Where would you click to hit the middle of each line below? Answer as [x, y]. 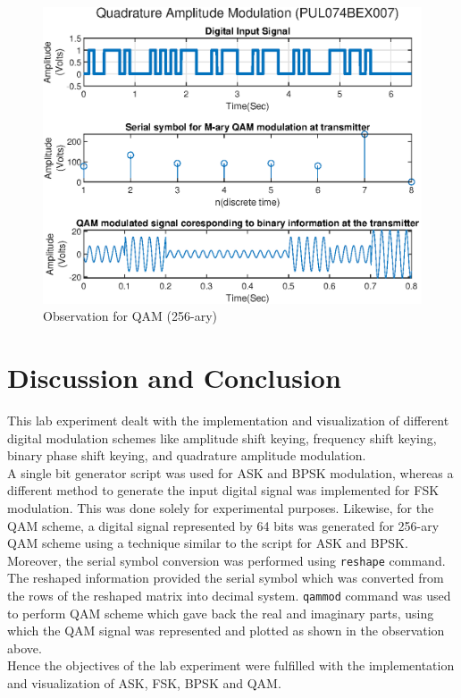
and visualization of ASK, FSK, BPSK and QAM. [144, 683]
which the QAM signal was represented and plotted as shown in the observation [226, 631]
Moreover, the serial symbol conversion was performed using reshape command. [226, 560]
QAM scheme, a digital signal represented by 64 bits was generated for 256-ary [223, 525]
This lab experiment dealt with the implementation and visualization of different [228, 420]
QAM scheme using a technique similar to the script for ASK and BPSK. [208, 543]
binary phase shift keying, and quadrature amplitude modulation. [187, 455]
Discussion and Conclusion [174, 378]
